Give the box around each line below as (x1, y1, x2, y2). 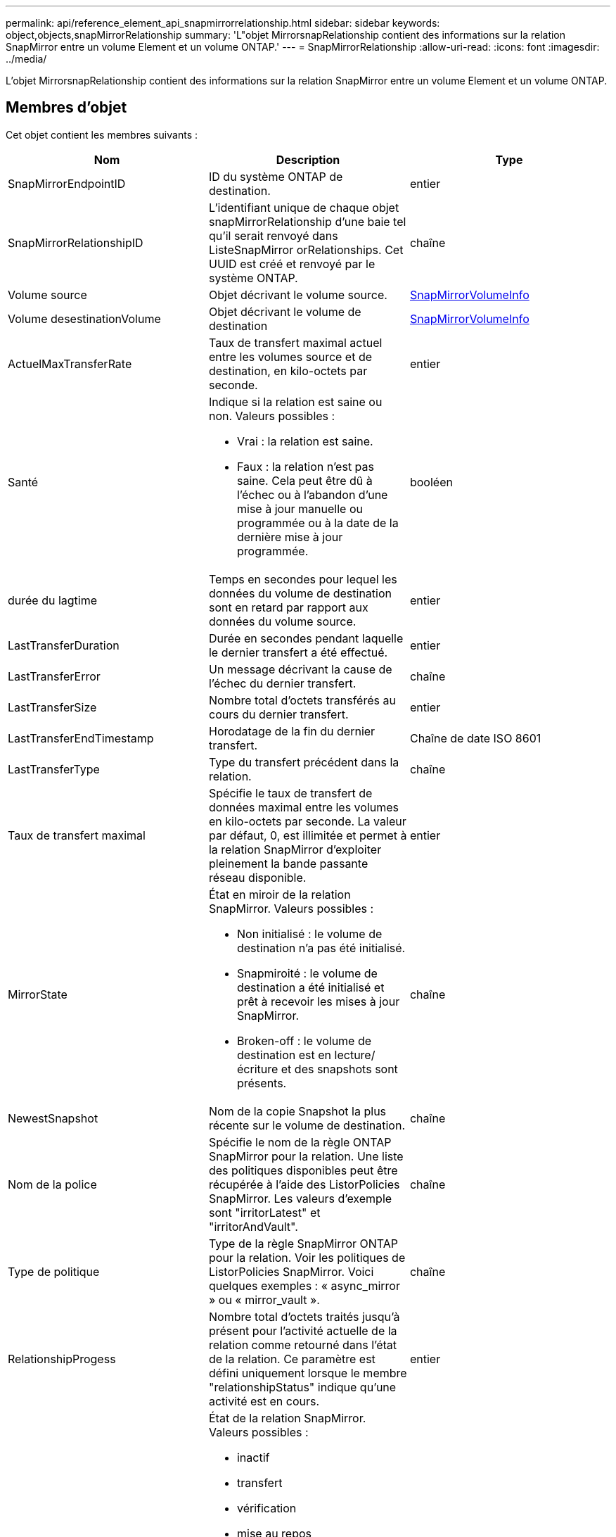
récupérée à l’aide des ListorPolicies (208, 1177, 400, 1191)
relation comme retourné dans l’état (208, 1337, 397, 1352)
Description (276, 152, 340, 167)
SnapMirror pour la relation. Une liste (208, 1149, 404, 1163)
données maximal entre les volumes (208, 799, 399, 814)
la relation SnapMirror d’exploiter (208, 842, 382, 856)
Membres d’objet (6, 99, 127, 117)
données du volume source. (208, 614, 357, 628)
